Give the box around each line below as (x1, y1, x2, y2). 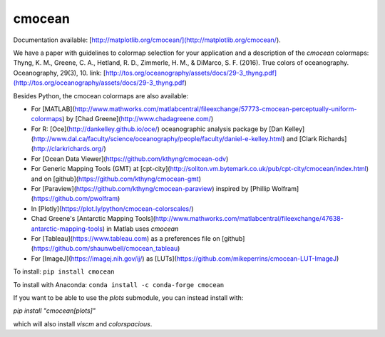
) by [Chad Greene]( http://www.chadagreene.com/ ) (61, 115, 214, 123)
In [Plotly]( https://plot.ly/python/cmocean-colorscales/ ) (31, 204, 194, 213)
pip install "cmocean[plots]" (13, 306, 96, 315)
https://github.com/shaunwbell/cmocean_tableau (33, 244, 178, 253)
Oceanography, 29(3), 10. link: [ (13, 68, 106, 77)
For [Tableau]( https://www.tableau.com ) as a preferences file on (31, 234, 220, 242)
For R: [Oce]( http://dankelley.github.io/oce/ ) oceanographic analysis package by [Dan (31, 125, 283, 133)
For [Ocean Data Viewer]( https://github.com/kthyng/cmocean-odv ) (31, 154, 229, 163)
